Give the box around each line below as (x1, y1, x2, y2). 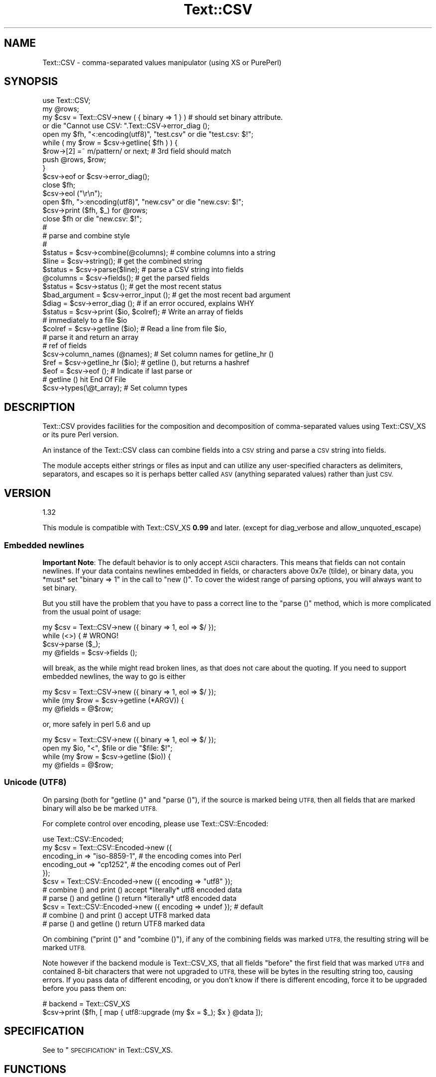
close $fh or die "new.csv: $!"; (42, 214, 142, 223)
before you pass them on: (42, 983, 126, 992)
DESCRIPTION (4, 400, 75, 413)
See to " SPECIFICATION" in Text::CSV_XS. (42, 1046, 173, 1055)
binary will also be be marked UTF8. (42, 803, 157, 812)
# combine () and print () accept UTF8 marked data (42, 910, 211, 919)
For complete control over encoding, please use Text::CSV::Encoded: (42, 819, 268, 828)
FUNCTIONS (4, 1063, 67, 1076)
